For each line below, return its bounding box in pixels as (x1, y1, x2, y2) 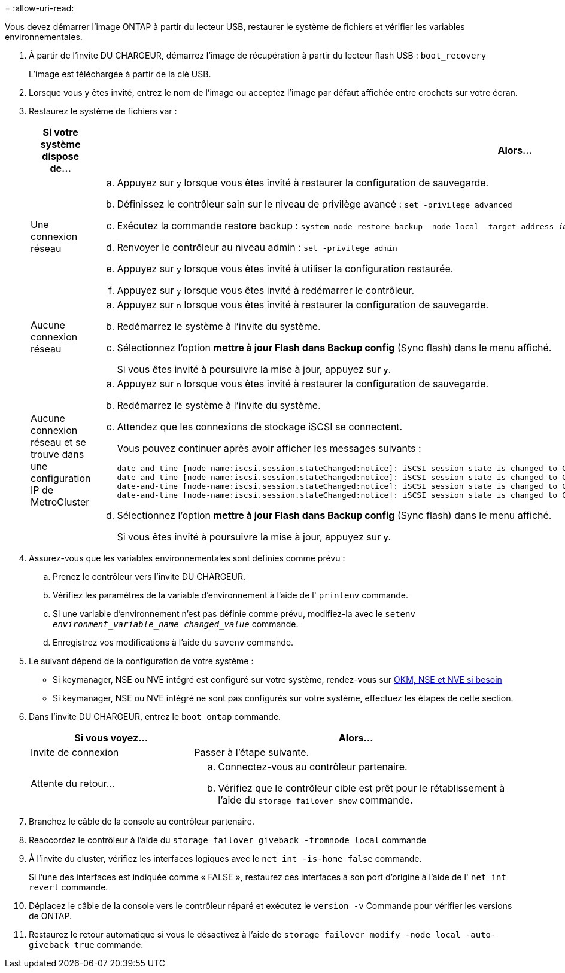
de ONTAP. (29, 911, 72, 921)
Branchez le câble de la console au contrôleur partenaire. (29, 816, 255, 826)
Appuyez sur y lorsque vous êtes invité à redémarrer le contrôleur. (117, 284, 414, 296)
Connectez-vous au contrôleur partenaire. (218, 761, 408, 773)
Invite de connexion (31, 746, 119, 758)
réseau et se (31, 436, 86, 448)
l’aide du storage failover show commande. (218, 794, 413, 806)
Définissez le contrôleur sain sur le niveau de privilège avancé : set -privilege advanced (117, 198, 512, 210)
